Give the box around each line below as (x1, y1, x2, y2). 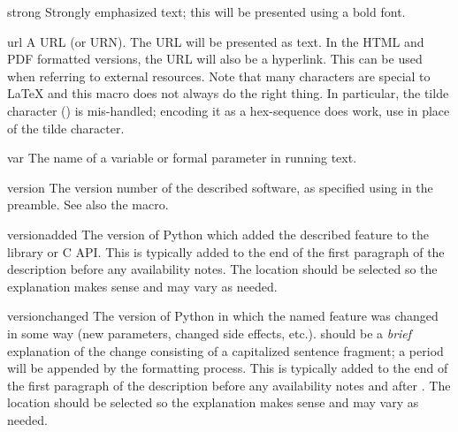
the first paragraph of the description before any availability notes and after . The (7, 375, 451, 394)
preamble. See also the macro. (7, 195, 169, 214)
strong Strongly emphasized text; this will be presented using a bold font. (7, 3, 406, 20)
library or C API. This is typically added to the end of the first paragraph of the (7, 242, 445, 261)
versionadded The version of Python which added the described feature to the (7, 224, 429, 243)
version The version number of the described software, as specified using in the (7, 178, 433, 196)
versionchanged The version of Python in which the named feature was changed (7, 307, 439, 325)
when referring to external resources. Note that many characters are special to (7, 66, 431, 85)
